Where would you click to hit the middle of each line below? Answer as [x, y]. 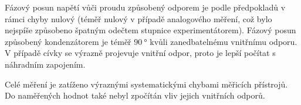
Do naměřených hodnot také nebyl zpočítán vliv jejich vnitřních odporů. [135, 95]
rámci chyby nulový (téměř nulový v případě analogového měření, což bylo [138, 18]
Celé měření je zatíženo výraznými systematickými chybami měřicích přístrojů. [146, 84]
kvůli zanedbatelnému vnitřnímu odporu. [224, 41]
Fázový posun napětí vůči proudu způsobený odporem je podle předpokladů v [145, 7]
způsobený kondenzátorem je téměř [68, 41]
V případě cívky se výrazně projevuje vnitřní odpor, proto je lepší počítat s [140, 53]
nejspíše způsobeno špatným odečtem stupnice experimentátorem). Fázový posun [150, 30]
